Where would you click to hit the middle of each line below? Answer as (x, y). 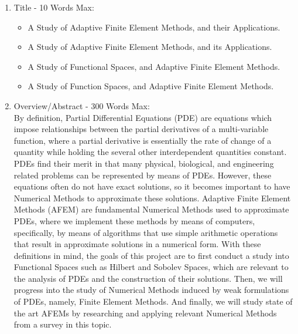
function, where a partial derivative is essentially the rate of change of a (143, 140)
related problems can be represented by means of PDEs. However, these (143, 175)
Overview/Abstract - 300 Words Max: (82, 105)
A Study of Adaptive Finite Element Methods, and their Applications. (154, 27)
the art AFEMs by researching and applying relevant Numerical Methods (145, 313)
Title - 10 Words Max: (54, 7)
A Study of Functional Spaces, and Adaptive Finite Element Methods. (154, 66)
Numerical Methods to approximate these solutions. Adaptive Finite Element (152, 198)
